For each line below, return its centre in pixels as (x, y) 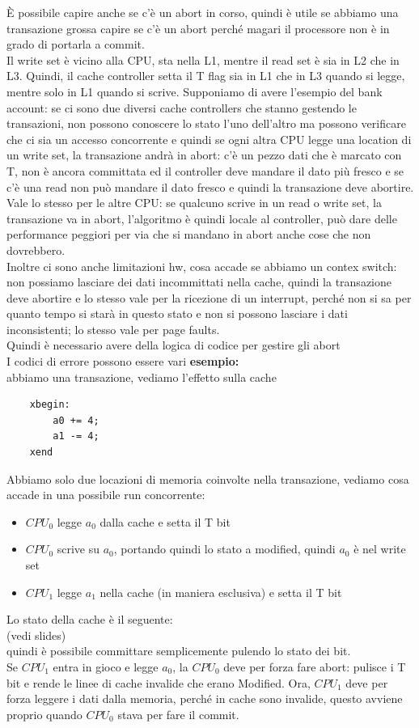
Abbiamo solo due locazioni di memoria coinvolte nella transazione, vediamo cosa (208, 478)
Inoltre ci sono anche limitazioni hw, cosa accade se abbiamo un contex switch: (202, 266)
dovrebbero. (36, 250)
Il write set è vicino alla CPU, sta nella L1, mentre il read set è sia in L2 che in (203, 59)
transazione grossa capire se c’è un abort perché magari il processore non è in (198, 28)
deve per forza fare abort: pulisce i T (315, 666)
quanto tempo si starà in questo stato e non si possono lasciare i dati (177, 313)
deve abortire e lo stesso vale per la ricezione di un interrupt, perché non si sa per (209, 297)
